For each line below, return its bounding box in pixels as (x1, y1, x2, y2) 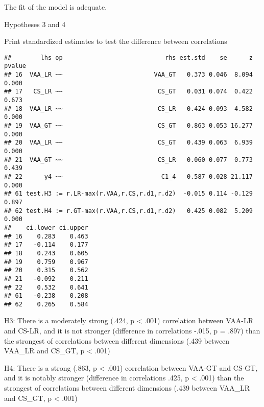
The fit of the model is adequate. (4, 2, 107, 12)
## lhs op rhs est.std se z (4, 54, 253, 61)
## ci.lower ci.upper (4, 224, 88, 231)
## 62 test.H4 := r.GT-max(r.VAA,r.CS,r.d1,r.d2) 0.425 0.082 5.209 (4, 207, 253, 214)
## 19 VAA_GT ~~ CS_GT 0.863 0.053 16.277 (4, 122, 253, 130)
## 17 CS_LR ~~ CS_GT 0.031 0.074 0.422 (4, 88, 253, 95)
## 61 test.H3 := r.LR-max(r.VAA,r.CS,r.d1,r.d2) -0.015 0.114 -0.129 (4, 190, 253, 198)
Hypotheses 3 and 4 (4, 18, 66, 29)
